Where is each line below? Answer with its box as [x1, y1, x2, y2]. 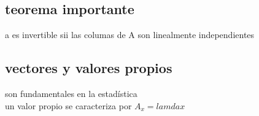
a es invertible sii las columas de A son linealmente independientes [5, 28, 255, 41]
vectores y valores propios [5, 58, 172, 77]
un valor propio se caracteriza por [5, 99, 132, 112]
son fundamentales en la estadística [5, 87, 137, 99]
